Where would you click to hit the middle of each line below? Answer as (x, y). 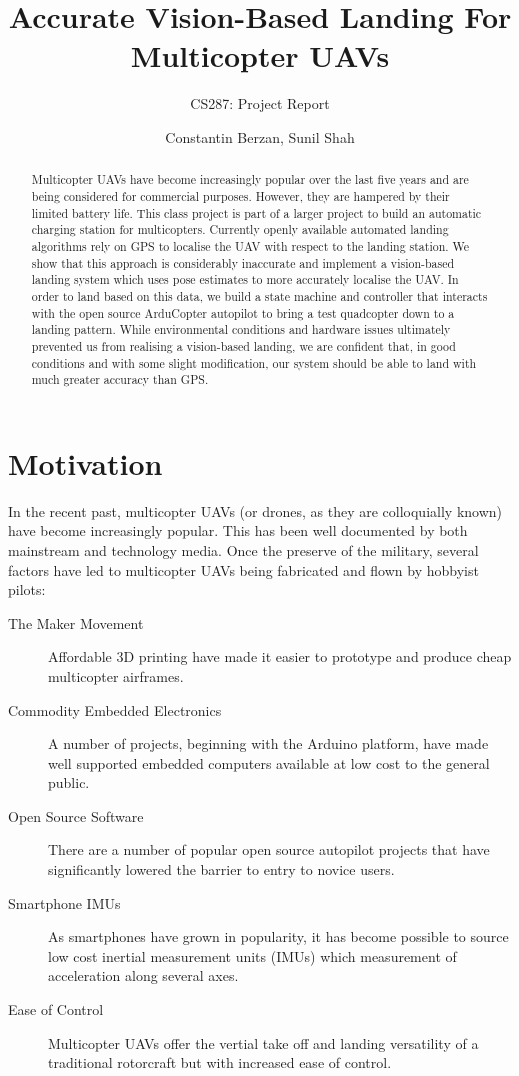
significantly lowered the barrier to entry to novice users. (221, 869)
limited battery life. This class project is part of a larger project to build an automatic (256, 212)
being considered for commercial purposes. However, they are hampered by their (240, 195)
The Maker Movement (76, 622)
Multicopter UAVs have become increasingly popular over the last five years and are (250, 179)
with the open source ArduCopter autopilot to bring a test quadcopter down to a (243, 312)
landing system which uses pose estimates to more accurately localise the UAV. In (245, 279)
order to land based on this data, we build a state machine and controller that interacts (259, 295)
